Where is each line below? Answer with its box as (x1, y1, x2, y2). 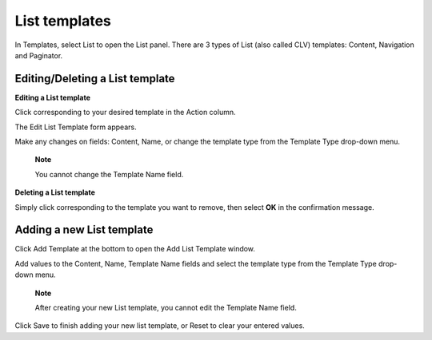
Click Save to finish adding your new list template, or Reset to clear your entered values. (14, 321, 306, 330)
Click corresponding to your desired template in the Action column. (14, 108, 236, 117)
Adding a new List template (14, 223, 154, 237)
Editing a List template (14, 93, 91, 102)
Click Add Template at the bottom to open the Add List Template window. (14, 244, 256, 254)
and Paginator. (14, 50, 63, 60)
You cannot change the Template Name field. (34, 169, 184, 179)
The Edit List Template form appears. (14, 122, 137, 132)
